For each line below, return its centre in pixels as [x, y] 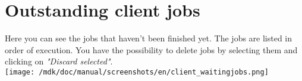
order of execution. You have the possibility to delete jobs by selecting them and [151, 49]
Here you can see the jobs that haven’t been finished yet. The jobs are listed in [149, 38]
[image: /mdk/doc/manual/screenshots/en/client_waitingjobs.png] [137, 72]
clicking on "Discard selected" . [59, 61]
